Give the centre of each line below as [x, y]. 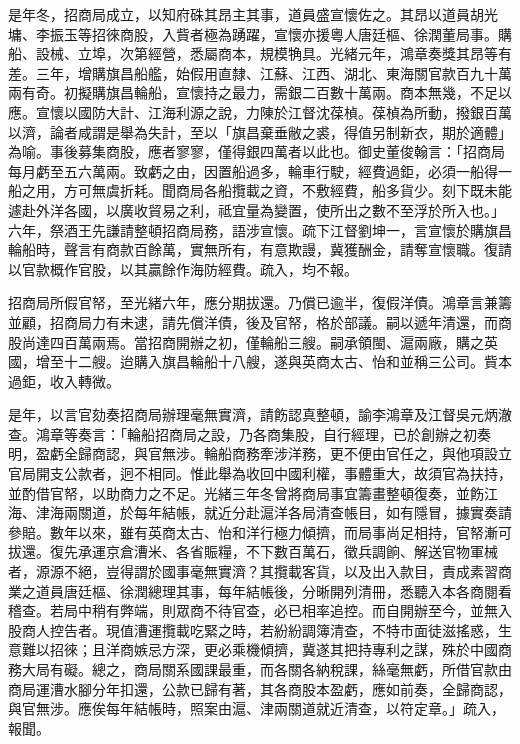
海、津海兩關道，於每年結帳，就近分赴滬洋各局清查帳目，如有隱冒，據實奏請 [260, 512]
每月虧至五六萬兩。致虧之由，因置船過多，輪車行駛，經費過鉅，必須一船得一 [260, 170]
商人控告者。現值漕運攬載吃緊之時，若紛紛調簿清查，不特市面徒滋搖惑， [259, 629]
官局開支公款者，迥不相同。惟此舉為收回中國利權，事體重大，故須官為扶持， [260, 473]
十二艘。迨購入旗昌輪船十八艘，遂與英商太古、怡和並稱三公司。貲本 [287, 361]
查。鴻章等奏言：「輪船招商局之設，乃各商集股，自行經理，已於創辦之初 [242, 433]
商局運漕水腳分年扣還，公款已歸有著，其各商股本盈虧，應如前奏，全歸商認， [260, 688]
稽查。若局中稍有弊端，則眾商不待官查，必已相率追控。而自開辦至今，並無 [253, 610]
